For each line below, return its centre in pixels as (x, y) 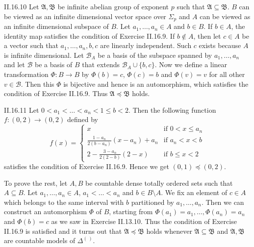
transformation (26, 74)
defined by (82, 119)
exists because (220, 45)
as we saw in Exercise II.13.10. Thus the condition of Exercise (144, 221)
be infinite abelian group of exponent (113, 6)
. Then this (38, 84)
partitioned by (152, 202)
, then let (207, 36)
